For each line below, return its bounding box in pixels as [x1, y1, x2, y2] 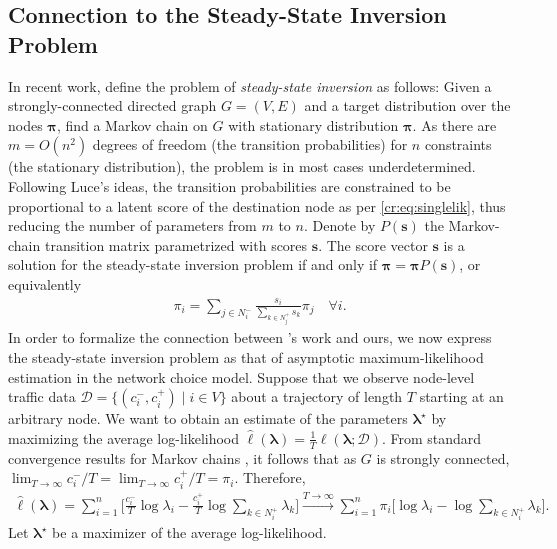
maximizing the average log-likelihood [8, 427, 240, 448]
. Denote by [303, 215, 376, 236]
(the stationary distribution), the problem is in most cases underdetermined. [8, 156, 476, 177]
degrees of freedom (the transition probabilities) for [92, 134, 408, 155]
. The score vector [318, 234, 428, 255]
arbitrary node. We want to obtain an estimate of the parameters [8, 408, 408, 429]
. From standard [381, 427, 482, 448]
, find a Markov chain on [56, 114, 208, 135]
